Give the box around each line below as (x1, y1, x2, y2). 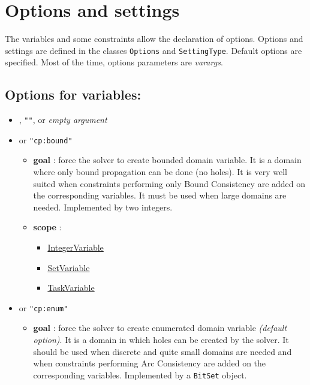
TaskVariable (47, 281, 95, 294)
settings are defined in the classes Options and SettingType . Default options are (5, 44, 302, 56)
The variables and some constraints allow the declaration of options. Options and (5, 32, 303, 45)
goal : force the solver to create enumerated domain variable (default (33, 321, 287, 334)
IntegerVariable (47, 241, 104, 254)
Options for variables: (5, 85, 142, 104)
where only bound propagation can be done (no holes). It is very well (33, 166, 287, 178)
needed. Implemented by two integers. (33, 200, 173, 213)
